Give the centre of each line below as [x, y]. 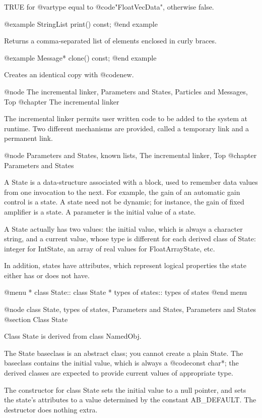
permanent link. [28, 138]
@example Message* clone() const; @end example [80, 57]
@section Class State [36, 319]
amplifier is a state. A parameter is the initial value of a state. [100, 211]
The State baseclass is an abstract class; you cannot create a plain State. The [124, 353]
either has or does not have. [47, 275]
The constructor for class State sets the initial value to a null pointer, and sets [125, 389]
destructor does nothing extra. [51, 409]
